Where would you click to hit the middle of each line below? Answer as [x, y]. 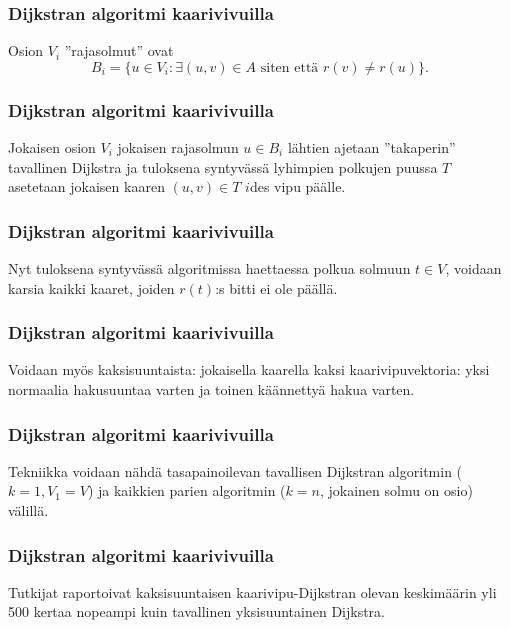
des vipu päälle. [297, 186]
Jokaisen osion [52, 147]
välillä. [28, 510]
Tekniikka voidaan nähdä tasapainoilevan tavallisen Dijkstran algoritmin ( [235, 470]
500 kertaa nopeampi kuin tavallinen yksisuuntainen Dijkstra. [197, 611]
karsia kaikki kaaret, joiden [91, 287]
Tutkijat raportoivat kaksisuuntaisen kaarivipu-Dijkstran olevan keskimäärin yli [252, 591]
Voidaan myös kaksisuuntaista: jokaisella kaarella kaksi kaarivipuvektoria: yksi [249, 369]
